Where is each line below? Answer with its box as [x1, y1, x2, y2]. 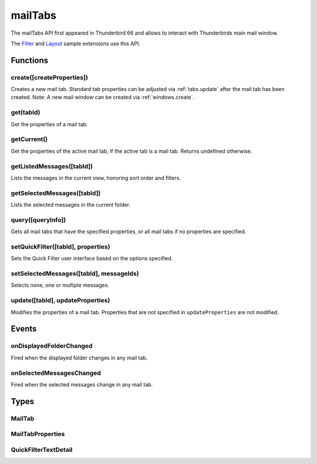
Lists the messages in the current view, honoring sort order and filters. [11, 174, 181, 181]
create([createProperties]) [11, 73, 88, 82]
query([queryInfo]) [11, 216, 66, 224]
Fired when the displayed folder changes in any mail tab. [11, 354, 148, 361]
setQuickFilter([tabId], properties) [11, 243, 110, 251]
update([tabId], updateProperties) [11, 297, 110, 305]
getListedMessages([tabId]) [11, 162, 93, 170]
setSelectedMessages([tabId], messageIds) [11, 270, 139, 278]
